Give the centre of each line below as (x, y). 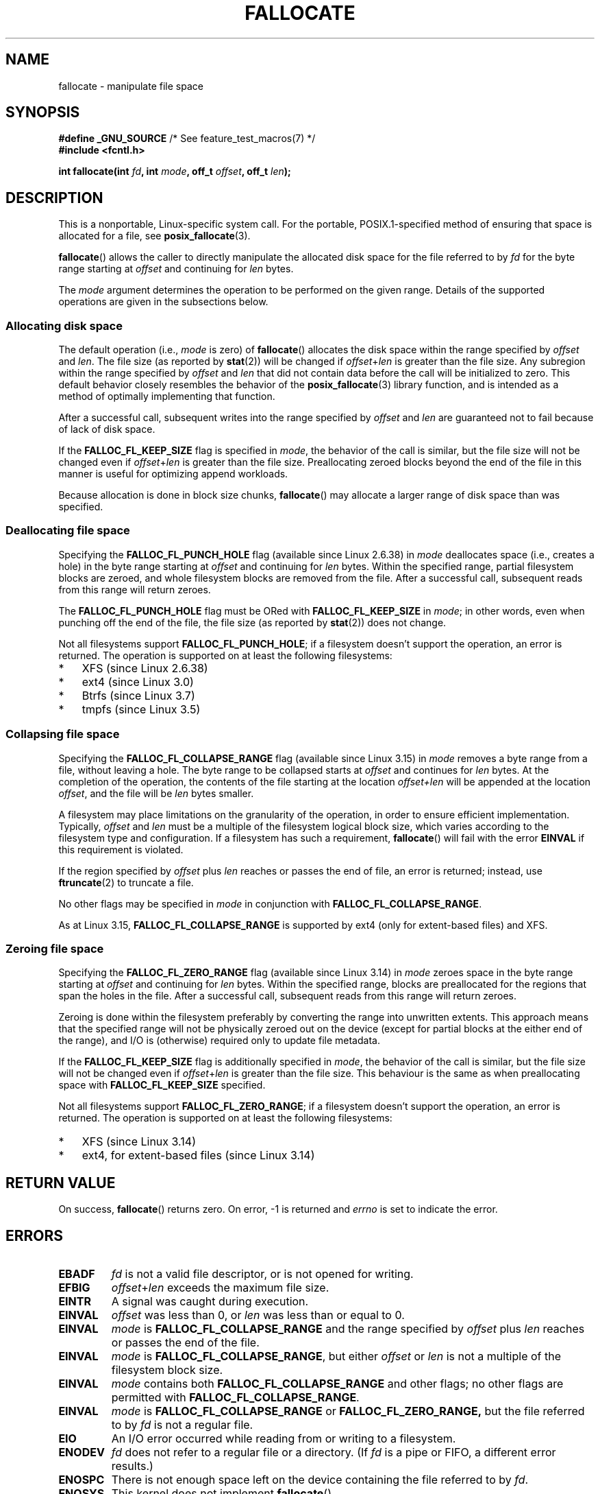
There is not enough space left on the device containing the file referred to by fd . (320, 1479)
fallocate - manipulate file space (131, 86)
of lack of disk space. (107, 429)
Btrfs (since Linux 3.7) (138, 695)
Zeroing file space (55, 948)
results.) (132, 1466)
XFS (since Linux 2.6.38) (145, 668)
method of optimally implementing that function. (167, 396)
